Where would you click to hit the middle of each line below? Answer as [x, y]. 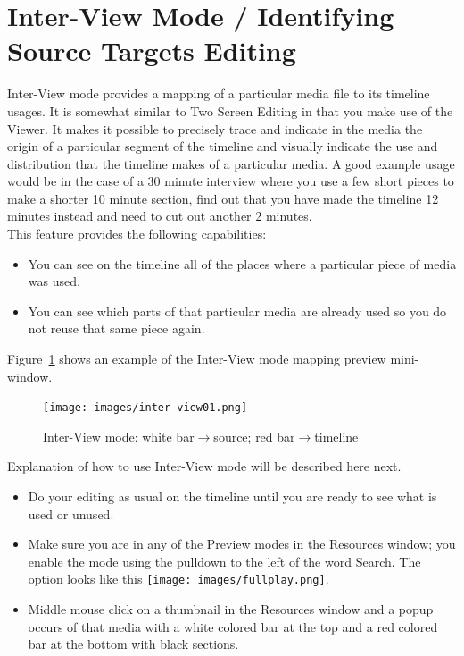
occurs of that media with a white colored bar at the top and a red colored [233, 626]
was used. [54, 281]
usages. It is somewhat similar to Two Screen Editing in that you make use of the [230, 110]
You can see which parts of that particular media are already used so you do [237, 311]
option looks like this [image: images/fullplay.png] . [178, 579]
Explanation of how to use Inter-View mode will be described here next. [204, 466]
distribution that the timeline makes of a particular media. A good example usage [231, 163]
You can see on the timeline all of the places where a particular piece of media [242, 263]
